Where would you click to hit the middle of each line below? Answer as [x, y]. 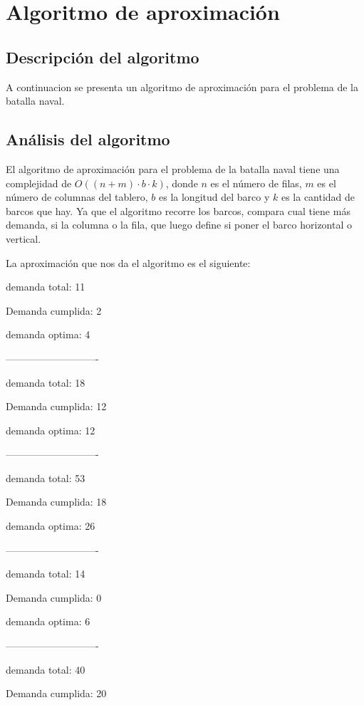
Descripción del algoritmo [103, 57]
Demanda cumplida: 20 [56, 693]
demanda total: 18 [46, 382]
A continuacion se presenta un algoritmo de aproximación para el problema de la [182, 87]
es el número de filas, [256, 183]
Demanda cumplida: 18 [56, 502]
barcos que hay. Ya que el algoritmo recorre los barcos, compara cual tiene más [178, 210]
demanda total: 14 [46, 574]
